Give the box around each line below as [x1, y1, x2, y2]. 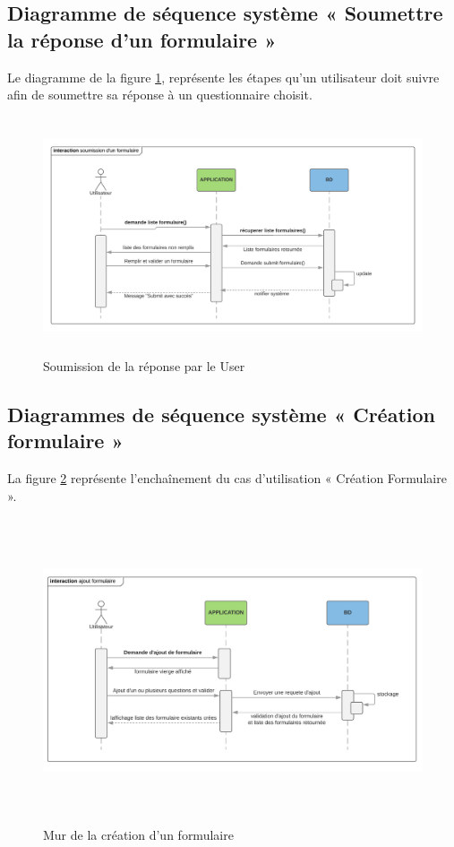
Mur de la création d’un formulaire [43, 825, 234, 844]
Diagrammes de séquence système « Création [7, 400, 435, 428]
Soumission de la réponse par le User [43, 356, 245, 375]
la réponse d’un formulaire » [7, 25, 277, 53]
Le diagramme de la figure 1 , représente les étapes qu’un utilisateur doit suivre [7, 67, 440, 86]
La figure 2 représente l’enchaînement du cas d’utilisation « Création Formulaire [7, 469, 447, 488]
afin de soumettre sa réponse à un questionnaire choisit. [7, 85, 313, 104]
